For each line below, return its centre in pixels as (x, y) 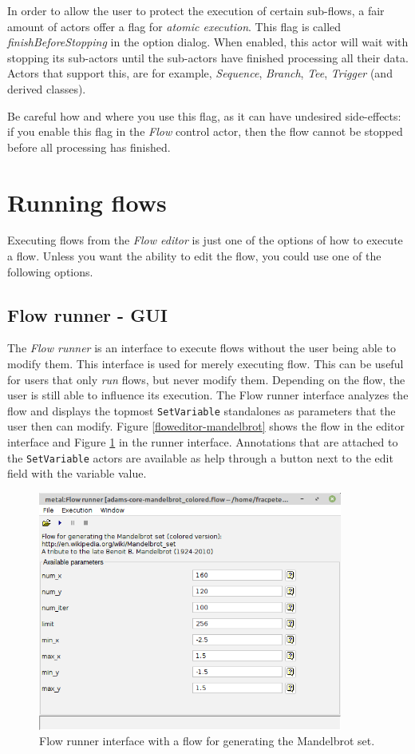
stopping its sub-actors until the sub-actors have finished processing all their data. (208, 57)
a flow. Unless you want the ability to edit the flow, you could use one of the (194, 256)
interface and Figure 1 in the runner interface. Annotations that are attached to (203, 442)
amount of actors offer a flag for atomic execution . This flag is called (174, 26)
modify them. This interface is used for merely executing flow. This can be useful (206, 364)
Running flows (87, 202)
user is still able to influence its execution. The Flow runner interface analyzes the (208, 395)
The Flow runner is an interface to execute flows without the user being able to (202, 348)
